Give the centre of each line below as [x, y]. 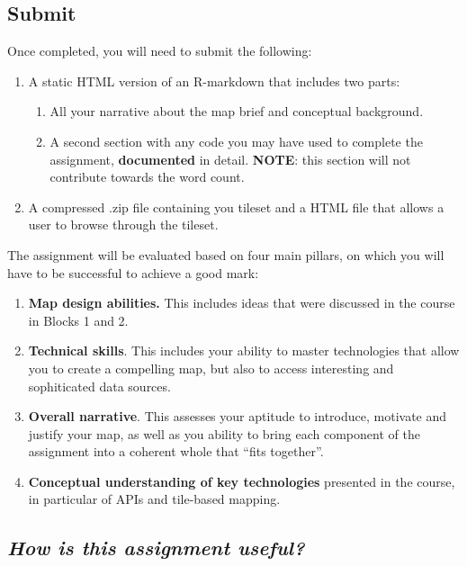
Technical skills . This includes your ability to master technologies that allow [244, 350]
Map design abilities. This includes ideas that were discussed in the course [242, 303]
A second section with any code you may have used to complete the [236, 141]
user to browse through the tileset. [123, 225]
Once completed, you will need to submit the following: [160, 51]
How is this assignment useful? [156, 548]
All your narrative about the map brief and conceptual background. [237, 111]
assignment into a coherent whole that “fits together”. [176, 451]
